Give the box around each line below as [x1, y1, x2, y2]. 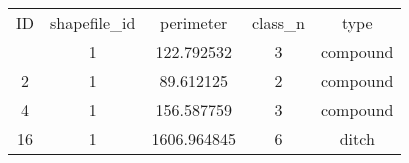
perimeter [160, 11, 228, 34]
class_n [251, 11, 305, 34]
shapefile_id [50, 11, 136, 34]
